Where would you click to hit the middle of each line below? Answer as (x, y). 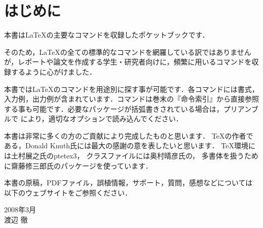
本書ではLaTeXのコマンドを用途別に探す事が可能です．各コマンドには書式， (131, 89)
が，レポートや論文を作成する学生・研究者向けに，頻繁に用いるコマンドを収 (131, 62)
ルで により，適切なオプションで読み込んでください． (93, 119)
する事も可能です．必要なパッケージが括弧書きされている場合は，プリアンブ (131, 108)
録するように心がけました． (50, 71)
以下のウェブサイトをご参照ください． (68, 192)
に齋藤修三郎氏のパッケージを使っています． (78, 165)
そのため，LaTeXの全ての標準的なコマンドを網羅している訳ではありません (128, 52)
